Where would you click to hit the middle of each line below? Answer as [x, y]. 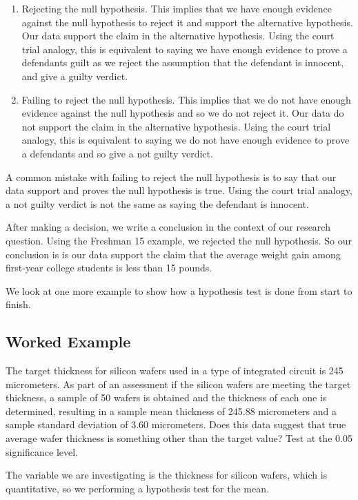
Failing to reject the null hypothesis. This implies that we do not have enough [186, 99]
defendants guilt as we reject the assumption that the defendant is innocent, [183, 62]
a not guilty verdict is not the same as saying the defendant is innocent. [157, 203]
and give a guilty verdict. [75, 76]
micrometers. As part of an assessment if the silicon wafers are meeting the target [178, 384]
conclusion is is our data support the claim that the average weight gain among [173, 254]
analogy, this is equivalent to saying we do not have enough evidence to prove [186, 140]
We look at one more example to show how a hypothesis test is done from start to [179, 290]
